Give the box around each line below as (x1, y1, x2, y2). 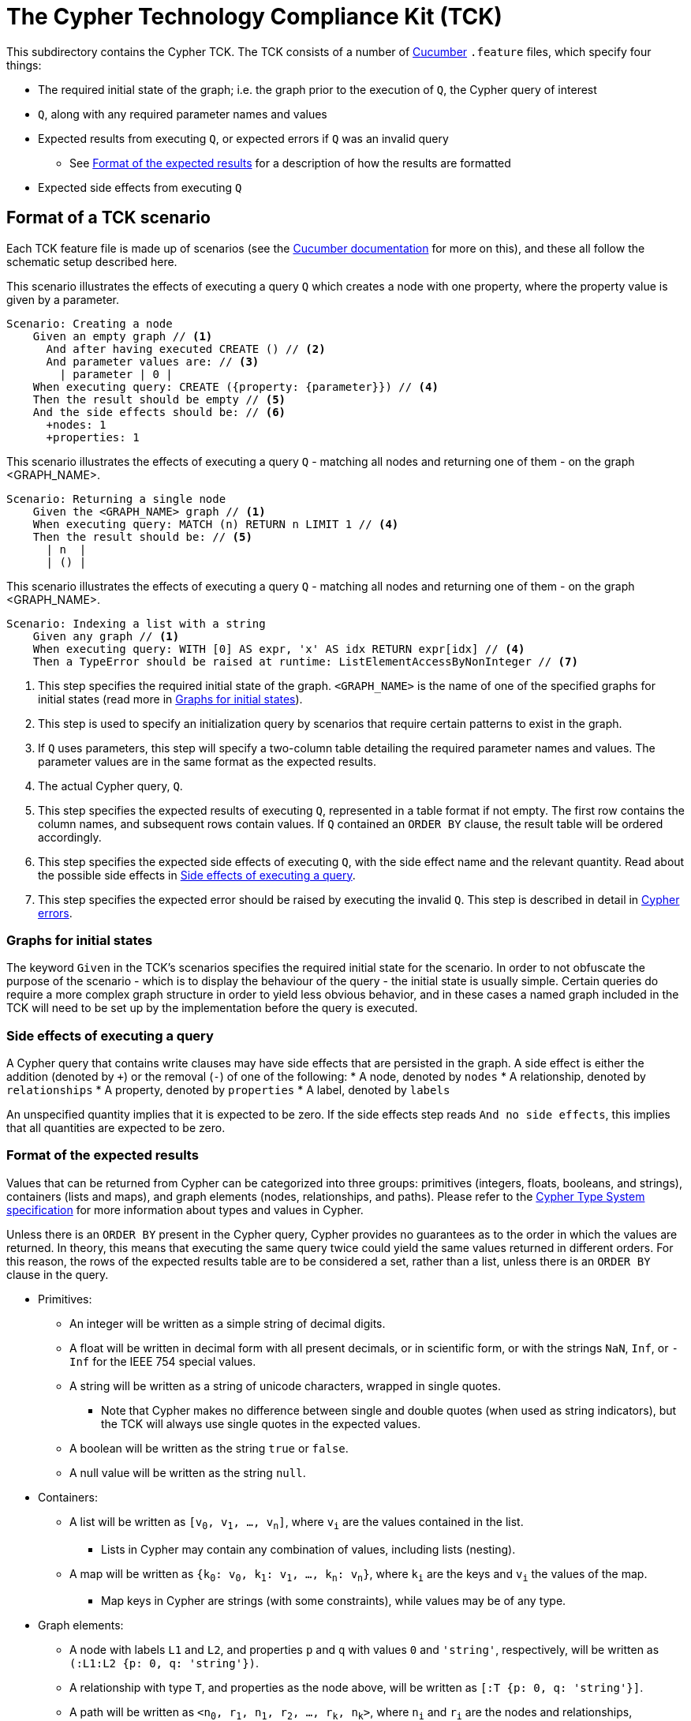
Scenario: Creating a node (6, 317, 173, 330)
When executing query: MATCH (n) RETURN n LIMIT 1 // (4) (32, 517, 399, 531)
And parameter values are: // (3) (46, 354, 260, 368)
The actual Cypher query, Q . (38, 778, 183, 793)
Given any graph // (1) (32, 629, 180, 643)
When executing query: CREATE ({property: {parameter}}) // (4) (32, 380, 439, 393)
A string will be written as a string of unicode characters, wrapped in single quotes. (69, 1378, 502, 1393)
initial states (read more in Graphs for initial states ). (38, 692, 303, 706)
